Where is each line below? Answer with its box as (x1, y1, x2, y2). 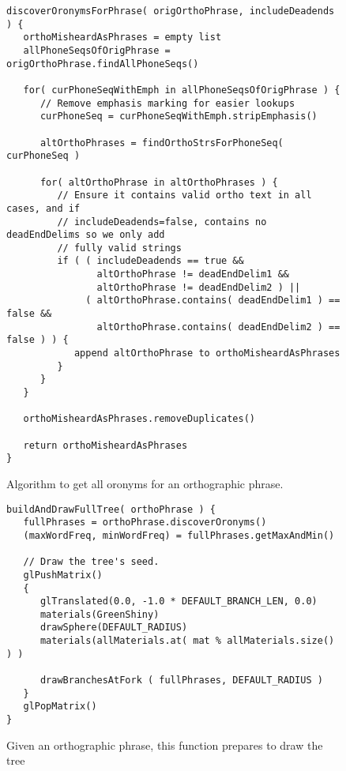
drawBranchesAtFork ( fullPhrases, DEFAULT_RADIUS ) (39, 675, 323, 686)
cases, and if (6, 202, 81, 214)
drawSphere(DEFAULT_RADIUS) (39, 622, 188, 634)
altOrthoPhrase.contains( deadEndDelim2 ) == (96, 321, 340, 333)
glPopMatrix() (23, 701, 97, 713)
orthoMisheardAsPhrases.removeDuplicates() (23, 413, 255, 425)
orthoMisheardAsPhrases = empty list (23, 32, 222, 43)
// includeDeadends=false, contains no (57, 216, 267, 228)
